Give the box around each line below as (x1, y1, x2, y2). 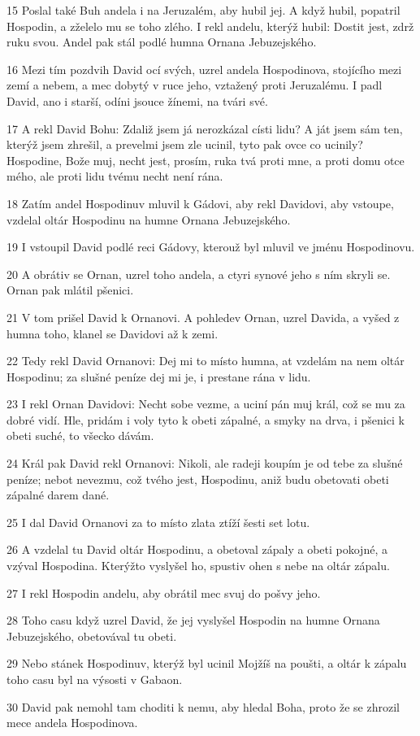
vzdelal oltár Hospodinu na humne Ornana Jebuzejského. (6, 211, 291, 228)
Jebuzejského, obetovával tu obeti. (6, 627, 177, 644)
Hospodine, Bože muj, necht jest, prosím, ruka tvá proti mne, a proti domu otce (6, 151, 405, 168)
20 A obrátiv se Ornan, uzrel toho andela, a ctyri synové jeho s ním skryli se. (6, 265, 391, 282)
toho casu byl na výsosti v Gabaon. (6, 671, 183, 687)
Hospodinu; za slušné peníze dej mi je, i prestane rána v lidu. (6, 368, 311, 385)
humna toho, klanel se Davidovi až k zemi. (6, 324, 219, 342)
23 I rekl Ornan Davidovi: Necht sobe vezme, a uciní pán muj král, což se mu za (6, 395, 405, 412)
